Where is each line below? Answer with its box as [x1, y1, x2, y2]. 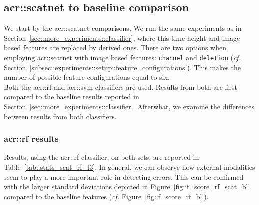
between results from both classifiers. [4, 111, 117, 121]
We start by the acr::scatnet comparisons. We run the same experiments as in [4, 23, 242, 33]
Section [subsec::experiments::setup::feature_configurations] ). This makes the [4, 62, 241, 72]
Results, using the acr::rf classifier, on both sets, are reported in [4, 152, 199, 162]
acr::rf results [4, 132, 59, 145]
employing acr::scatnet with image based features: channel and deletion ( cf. [4, 52, 241, 62]
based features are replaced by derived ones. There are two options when [4, 42, 227, 53]
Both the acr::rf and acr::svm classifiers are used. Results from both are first [4, 81, 237, 92]
